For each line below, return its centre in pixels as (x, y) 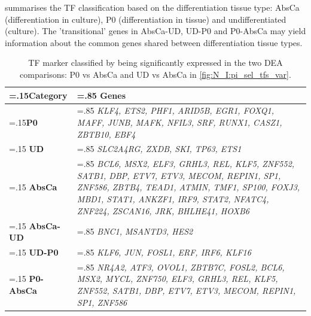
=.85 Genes (101, 95)
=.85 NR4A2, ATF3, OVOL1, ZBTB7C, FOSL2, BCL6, (181, 267)
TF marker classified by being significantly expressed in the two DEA (155, 63)
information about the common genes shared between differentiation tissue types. (154, 42)
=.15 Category (38, 95)
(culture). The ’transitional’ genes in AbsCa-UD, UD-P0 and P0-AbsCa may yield (155, 31)
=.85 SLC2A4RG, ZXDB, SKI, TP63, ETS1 (159, 149)
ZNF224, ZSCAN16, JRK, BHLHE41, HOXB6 (163, 210)
